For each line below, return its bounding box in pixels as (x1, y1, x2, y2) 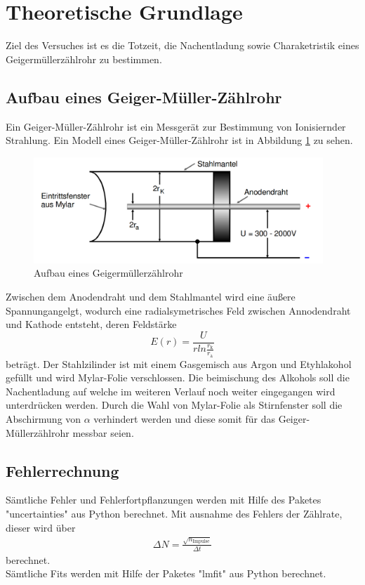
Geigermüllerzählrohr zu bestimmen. (6, 51, 162, 66)
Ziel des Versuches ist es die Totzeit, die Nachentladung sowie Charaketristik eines (6, 38, 359, 53)
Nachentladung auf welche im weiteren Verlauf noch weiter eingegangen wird (6, 383, 336, 398)
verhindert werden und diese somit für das (93, 412, 275, 426)
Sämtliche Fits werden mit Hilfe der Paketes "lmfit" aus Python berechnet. (6, 566, 326, 581)
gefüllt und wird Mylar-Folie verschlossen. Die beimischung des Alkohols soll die (6, 370, 350, 385)
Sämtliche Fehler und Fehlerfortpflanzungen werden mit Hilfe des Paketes (6, 492, 321, 507)
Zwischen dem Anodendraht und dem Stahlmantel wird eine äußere (6, 289, 296, 304)
